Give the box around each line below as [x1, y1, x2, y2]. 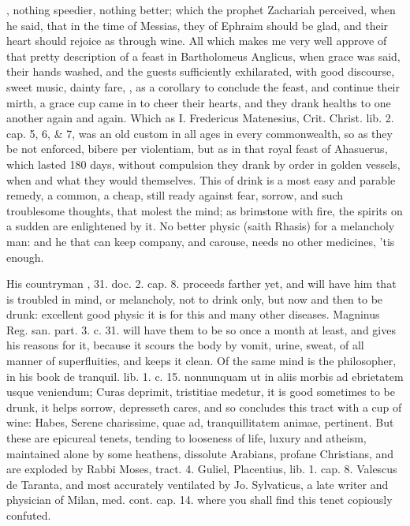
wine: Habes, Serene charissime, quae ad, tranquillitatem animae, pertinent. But [6, 414, 394, 431]
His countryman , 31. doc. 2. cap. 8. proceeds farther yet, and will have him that [6, 275, 397, 292]
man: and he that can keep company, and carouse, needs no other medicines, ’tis [6, 233, 395, 249]
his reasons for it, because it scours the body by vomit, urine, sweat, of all [6, 337, 364, 353]
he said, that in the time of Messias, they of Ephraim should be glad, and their [6, 17, 389, 33]
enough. [6, 248, 44, 265]
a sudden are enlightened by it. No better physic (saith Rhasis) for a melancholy [6, 218, 395, 234]
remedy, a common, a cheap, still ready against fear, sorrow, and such [6, 187, 344, 203]
